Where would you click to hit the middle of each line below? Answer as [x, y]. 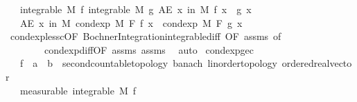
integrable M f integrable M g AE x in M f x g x [136, 9]
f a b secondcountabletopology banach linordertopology [148, 63]
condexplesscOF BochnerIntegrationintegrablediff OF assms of [146, 36]
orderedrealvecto [317, 63]
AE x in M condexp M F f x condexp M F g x [131, 22]
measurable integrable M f [78, 90]
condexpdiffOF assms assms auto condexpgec [149, 49]
